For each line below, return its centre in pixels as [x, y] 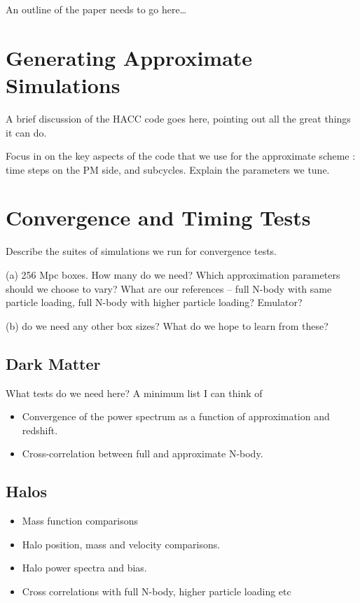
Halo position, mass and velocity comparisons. [121, 544]
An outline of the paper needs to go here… [96, 9]
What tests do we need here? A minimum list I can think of [134, 393]
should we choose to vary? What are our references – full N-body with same [169, 288]
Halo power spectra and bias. [84, 568]
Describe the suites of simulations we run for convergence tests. [141, 251]
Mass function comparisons [80, 521]
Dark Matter [53, 363]
